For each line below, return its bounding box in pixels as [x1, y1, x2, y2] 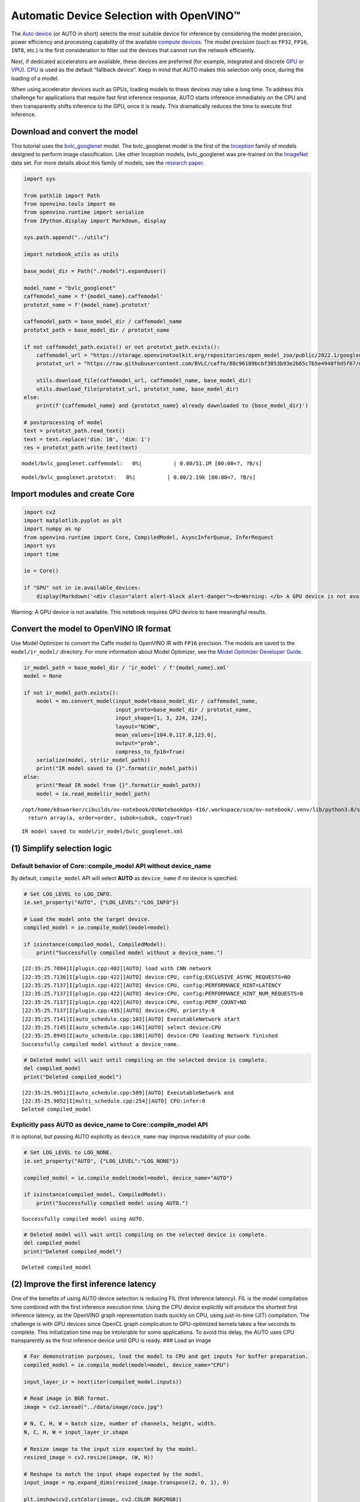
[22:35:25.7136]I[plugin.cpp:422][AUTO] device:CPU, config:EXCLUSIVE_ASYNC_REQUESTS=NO [22, 973, 291, 981]
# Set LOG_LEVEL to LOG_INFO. [23, 890, 113, 898]
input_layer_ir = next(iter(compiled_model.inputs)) [23, 1378, 182, 1385]
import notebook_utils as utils [23, 251, 119, 258]
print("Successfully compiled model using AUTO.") [36, 1199, 188, 1206]
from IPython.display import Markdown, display [23, 217, 166, 224]
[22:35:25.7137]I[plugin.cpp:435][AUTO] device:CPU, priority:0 [22, 1007, 215, 1014]
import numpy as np [23, 526, 81, 532]
